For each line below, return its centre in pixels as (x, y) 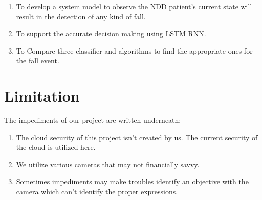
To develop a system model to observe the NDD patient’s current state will (134, 6)
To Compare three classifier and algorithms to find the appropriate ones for (134, 50)
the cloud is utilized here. (56, 147)
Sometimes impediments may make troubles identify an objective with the (132, 181)
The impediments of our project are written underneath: (93, 120)
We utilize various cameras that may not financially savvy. (108, 164)
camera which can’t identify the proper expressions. (97, 192)
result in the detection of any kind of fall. (81, 16)
